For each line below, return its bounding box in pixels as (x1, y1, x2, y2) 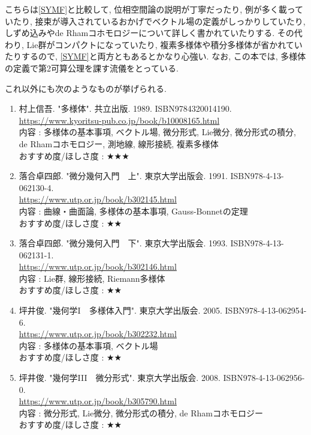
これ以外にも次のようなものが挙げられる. (5, 82, 167, 94)
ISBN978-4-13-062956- (223, 371, 305, 384)
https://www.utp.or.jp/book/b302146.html (19, 260, 177, 273)
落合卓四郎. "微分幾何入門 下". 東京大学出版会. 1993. (19, 237, 228, 249)
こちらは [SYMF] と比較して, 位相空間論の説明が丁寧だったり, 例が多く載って (5, 3, 304, 15)
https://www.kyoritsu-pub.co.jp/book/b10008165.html (19, 114, 220, 126)
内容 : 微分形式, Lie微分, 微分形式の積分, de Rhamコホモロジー (19, 406, 263, 419)
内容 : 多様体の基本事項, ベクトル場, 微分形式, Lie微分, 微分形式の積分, (19, 126, 296, 138)
